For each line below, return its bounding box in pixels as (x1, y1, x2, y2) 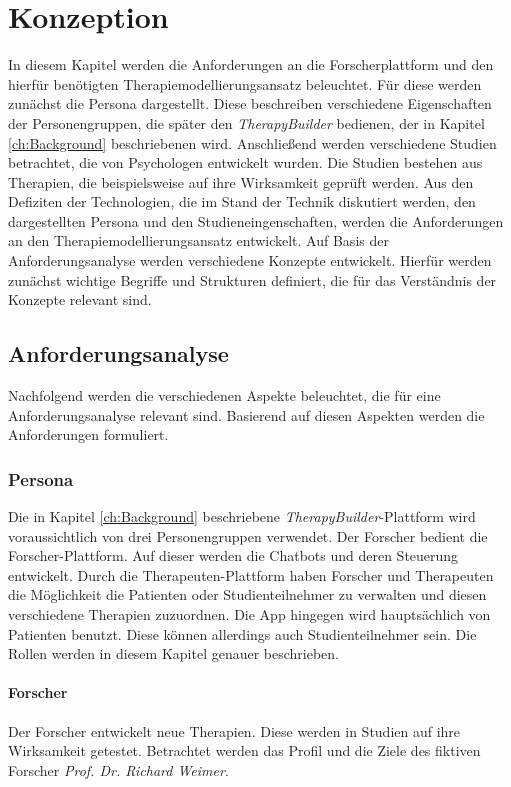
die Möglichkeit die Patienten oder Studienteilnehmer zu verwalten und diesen (8, 584, 487, 605)
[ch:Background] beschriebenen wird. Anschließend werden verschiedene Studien (8, 132, 497, 153)
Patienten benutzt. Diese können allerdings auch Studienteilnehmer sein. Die (8, 623, 477, 644)
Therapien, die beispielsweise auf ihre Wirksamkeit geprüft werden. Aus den (8, 171, 474, 192)
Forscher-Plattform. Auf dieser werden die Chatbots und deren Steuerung (8, 545, 459, 566)
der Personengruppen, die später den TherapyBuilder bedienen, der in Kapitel (8, 112, 485, 133)
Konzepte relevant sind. (8, 289, 152, 310)
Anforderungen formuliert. (8, 424, 169, 445)
